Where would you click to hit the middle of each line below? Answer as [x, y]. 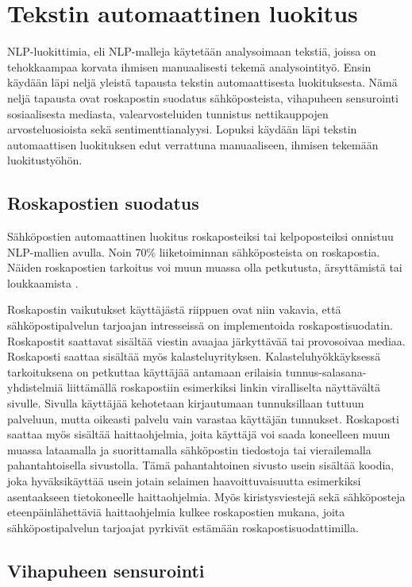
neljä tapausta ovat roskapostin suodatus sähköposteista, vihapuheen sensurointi [203, 97]
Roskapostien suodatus [103, 203]
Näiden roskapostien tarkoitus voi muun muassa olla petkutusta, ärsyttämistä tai [205, 267]
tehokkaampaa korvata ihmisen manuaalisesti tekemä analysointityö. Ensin [189, 66]
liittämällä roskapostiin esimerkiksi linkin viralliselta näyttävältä [224, 387]
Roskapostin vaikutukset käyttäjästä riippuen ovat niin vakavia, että [174, 309]
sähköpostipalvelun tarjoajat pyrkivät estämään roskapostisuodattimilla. [183, 527]
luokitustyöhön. [45, 160]
